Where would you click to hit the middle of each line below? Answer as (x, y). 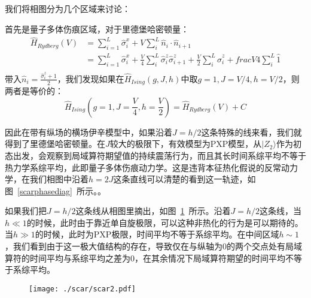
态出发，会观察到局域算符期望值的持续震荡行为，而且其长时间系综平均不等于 (155, 155)
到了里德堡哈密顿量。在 (59, 144)
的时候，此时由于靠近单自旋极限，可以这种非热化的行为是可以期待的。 (165, 222)
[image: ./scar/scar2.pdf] (82, 289)
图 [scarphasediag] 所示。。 (55, 190)
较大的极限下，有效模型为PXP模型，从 (186, 144)
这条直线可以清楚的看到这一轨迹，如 (185, 179)
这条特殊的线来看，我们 (247, 132)
